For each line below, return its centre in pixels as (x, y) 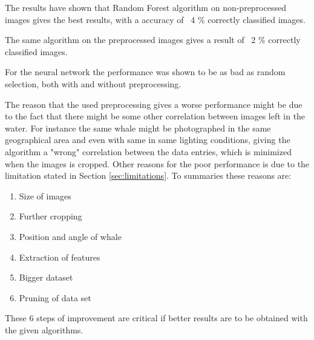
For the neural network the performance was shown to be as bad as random (145, 72)
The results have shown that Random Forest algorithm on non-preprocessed (146, 7)
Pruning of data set (55, 297)
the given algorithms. (44, 329)
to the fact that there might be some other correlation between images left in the (155, 116)
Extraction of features (60, 257)
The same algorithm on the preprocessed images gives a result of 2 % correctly (153, 40)
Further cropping (51, 216)
